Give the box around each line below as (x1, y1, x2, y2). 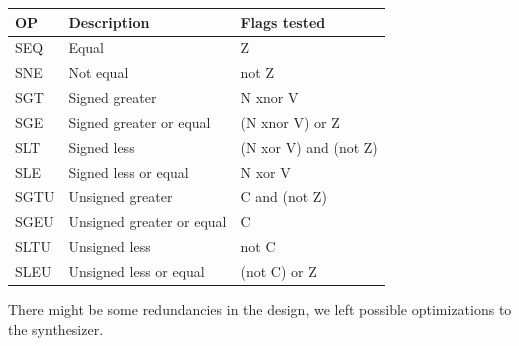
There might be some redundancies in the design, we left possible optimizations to (8, 299, 512, 320)
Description (68, 11, 150, 32)
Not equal (68, 62, 129, 83)
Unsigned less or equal (68, 260, 205, 281)
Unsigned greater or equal (68, 211, 227, 232)
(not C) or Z (240, 260, 317, 281)
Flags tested (240, 11, 326, 32)
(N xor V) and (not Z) (240, 136, 378, 157)
